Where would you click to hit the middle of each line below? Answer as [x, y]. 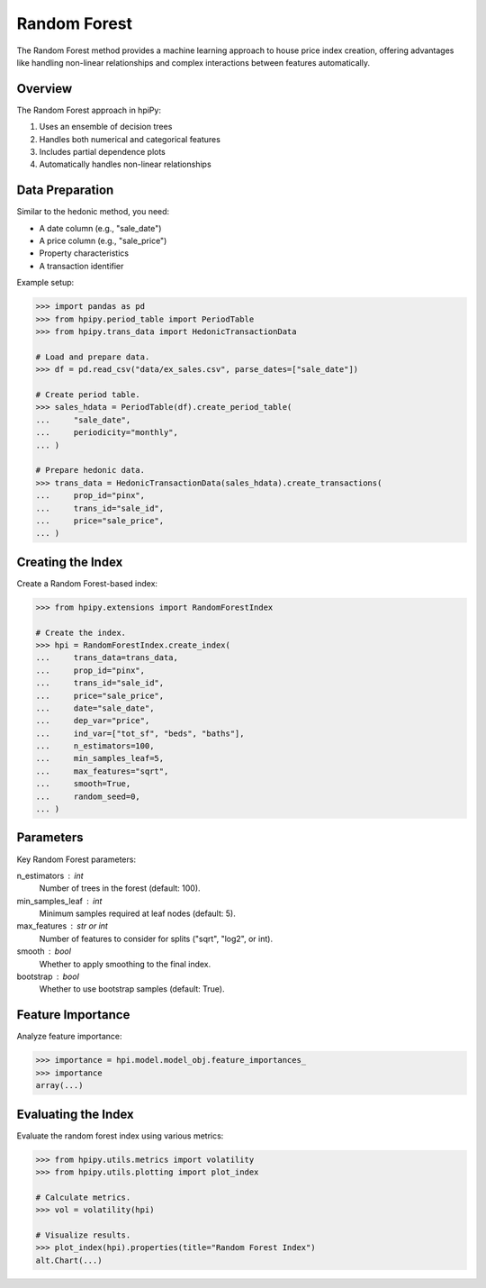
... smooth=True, [83, 784]
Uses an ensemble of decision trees [106, 127]
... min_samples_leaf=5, [100, 758]
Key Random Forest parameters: [76, 859]
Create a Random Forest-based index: [87, 583]
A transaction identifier [81, 266]
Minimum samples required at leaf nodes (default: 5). [137, 913]
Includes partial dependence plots [103, 152]
